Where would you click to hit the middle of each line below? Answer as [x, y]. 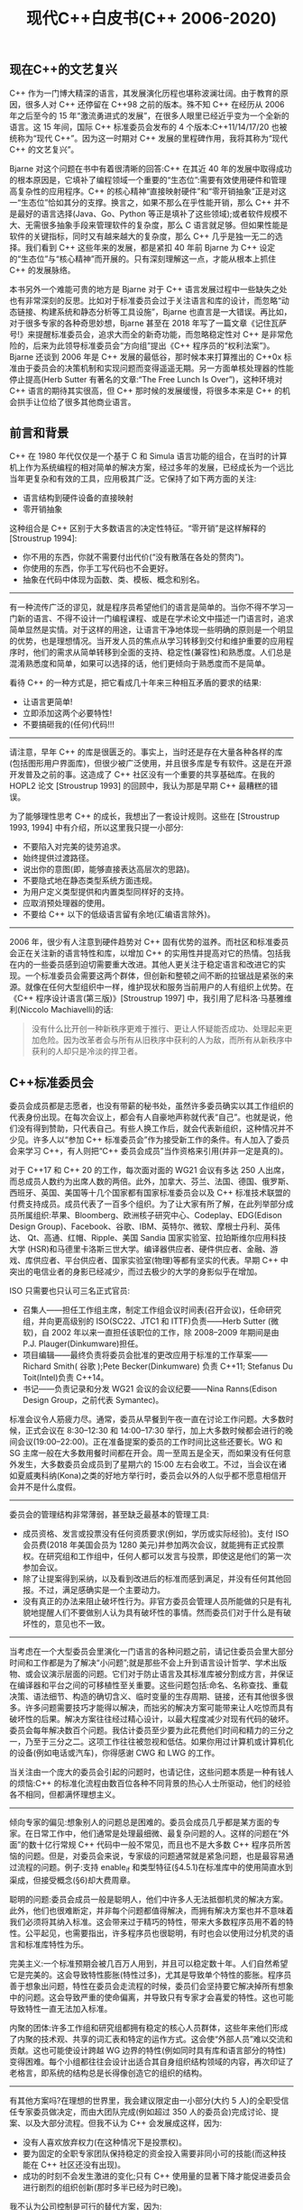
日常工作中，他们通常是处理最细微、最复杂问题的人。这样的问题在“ [157, 1834]
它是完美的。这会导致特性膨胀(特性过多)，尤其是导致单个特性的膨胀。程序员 [151, 1975]
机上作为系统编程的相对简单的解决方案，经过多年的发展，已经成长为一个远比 [151, 468]
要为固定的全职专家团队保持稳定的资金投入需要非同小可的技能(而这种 [150, 2154]
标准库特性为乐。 [56, 1945]
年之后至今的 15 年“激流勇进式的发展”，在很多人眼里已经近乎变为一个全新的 [150, 115]
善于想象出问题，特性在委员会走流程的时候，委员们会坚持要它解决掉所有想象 [151, 1986]
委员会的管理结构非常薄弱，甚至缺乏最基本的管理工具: [110, 1515]
